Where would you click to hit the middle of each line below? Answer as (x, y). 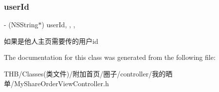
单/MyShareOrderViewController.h (56, 83)
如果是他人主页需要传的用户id (51, 41)
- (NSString (21, 25)
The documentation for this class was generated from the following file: (110, 57)
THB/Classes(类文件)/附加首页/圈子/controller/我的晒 (88, 74)
